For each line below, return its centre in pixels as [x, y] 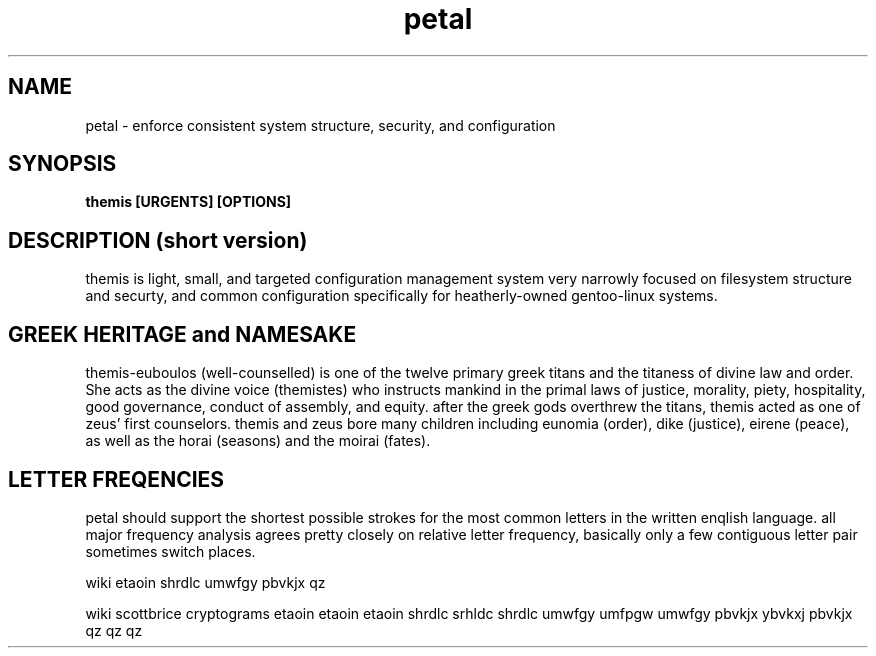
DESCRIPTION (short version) [158, 240]
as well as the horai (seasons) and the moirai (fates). [258, 441]
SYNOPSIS [62, 164]
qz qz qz [114, 630]
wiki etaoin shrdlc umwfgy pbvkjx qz [205, 582]
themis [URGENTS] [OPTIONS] [188, 202]
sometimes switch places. [170, 551]
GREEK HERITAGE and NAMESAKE [182, 334]
